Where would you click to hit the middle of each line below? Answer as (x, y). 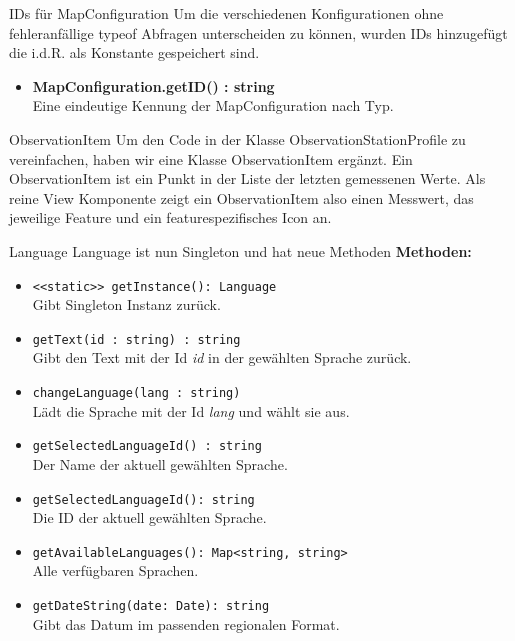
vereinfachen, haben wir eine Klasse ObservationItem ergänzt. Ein (211, 158)
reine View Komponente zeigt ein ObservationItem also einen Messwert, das (241, 197)
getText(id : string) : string (136, 339)
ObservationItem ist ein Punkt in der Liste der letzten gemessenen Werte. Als (247, 178)
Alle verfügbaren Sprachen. (115, 570)
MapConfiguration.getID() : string (153, 85)
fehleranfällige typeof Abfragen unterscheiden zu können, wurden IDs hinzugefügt (258, 32)
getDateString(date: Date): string (151, 606)
